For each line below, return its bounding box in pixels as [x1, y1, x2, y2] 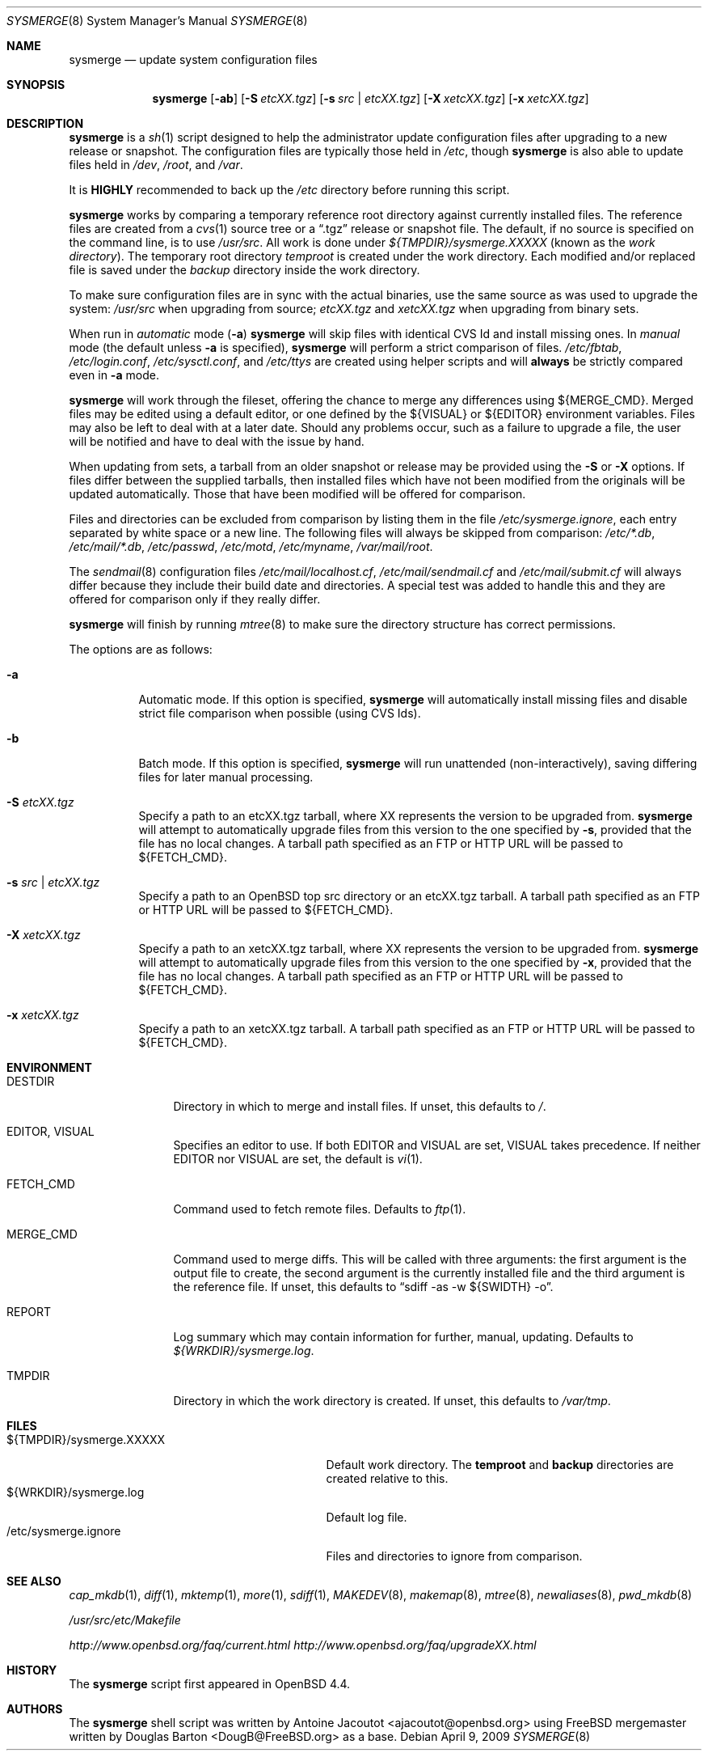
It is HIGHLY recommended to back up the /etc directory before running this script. [69, 183, 510, 197]
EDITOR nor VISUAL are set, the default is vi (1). [173, 1152, 423, 1166]
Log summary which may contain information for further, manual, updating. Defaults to [173, 1330, 634, 1344]
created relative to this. [326, 1471, 449, 1485]
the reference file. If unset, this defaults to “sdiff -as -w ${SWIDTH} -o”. [173, 1280, 554, 1293]
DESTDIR [6, 1074, 55, 1088]
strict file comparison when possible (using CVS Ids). [138, 706, 421, 720]
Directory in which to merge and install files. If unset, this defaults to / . [173, 1099, 546, 1113]
